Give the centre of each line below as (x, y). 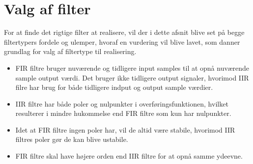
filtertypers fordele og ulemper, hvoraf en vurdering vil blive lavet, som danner (122, 41)
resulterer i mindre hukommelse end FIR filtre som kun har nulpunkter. (123, 113)
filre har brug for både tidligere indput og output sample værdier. (114, 87)
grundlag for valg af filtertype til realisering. (70, 51)
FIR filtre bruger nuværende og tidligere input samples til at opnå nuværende (132, 68)
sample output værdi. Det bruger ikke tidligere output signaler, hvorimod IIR (132, 77)
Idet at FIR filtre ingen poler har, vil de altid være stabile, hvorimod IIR (125, 129)
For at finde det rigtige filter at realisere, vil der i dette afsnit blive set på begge (124, 32)
